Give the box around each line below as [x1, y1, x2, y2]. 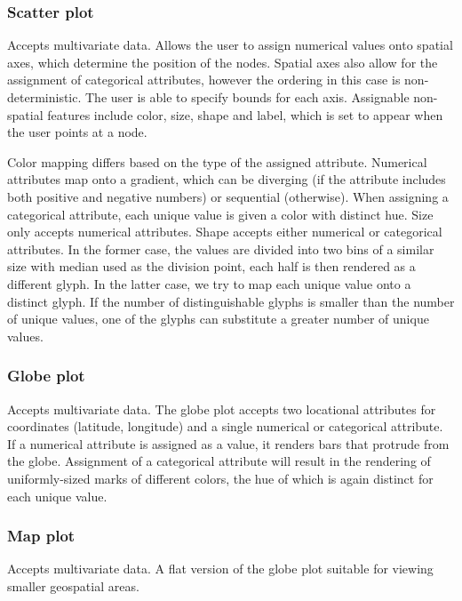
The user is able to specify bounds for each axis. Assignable [85, 88, 410, 106]
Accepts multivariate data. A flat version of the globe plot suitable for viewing [7, 559, 434, 578]
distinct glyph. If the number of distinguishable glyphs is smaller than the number [7, 292, 455, 310]
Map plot [7, 525, 76, 547]
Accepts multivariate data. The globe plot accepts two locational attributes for [7, 399, 436, 418]
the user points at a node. [7, 123, 147, 141]
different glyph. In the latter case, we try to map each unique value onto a [7, 274, 411, 292]
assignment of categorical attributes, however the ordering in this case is [7, 70, 401, 89]
